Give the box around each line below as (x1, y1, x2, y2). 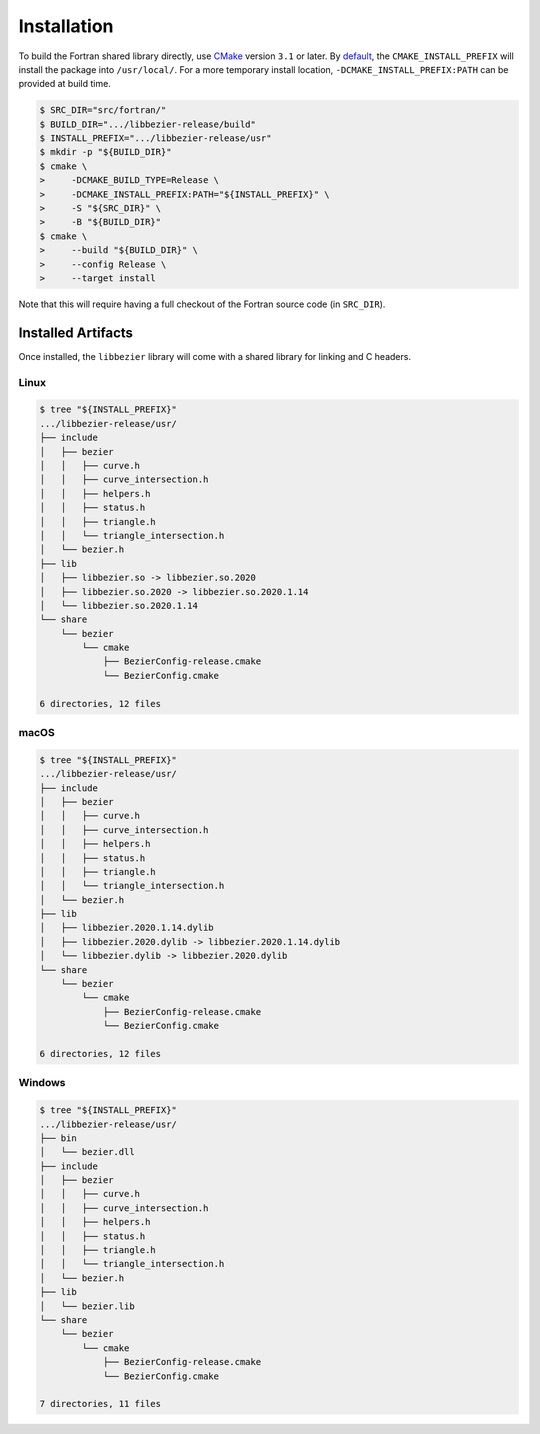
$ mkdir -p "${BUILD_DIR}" (39, 146, 172, 158)
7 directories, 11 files (39, 1398, 162, 1410)
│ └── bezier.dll (39, 1146, 135, 1158)
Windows (18, 1076, 66, 1090)
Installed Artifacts (18, 324, 134, 341)
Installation (18, 15, 114, 37)
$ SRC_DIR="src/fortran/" (39, 105, 167, 116)
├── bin (39, 1132, 77, 1144)
